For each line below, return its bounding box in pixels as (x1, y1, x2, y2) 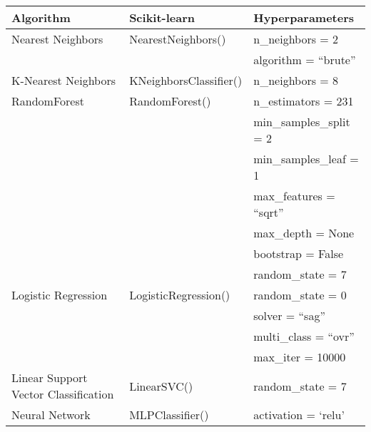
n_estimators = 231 (253, 93, 354, 109)
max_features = (253, 187, 335, 204)
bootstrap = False (253, 245, 344, 262)
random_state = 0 (253, 287, 347, 303)
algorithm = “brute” (253, 51, 356, 68)
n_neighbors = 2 (253, 31, 339, 47)
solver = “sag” (253, 307, 325, 324)
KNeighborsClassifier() (129, 72, 243, 88)
